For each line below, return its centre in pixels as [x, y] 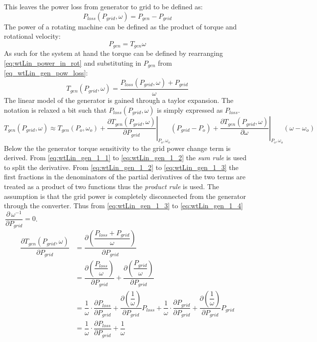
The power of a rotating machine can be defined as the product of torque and [121, 26]
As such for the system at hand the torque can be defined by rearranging [113, 53]
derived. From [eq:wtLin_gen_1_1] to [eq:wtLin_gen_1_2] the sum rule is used [125, 158]
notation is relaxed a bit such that [55, 110]
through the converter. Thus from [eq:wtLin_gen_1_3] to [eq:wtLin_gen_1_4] [123, 206]
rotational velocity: [32, 36]
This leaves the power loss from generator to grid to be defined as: [103, 6]
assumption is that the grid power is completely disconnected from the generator [125, 196]
